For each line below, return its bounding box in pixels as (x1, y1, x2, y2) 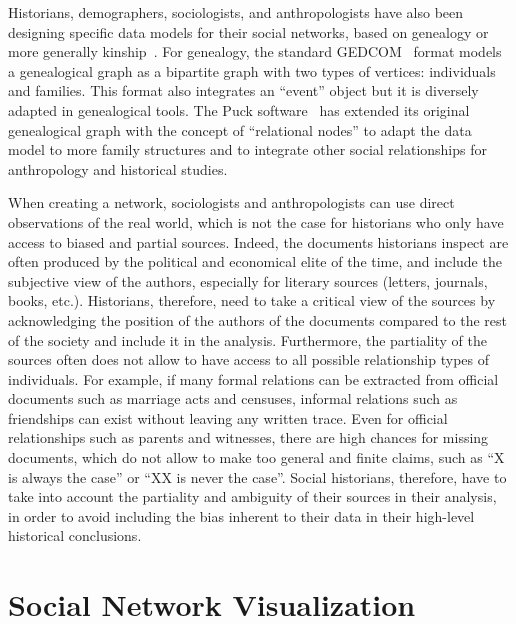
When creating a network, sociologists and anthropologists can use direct (8, 192, 455, 213)
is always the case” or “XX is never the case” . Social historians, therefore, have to (8, 466, 507, 487)
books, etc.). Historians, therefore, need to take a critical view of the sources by (8, 290, 496, 311)
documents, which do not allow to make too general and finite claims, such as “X (8, 447, 505, 468)
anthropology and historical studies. (8, 158, 228, 179)
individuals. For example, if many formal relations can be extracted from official (8, 368, 499, 389)
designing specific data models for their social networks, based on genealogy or (8, 21, 489, 42)
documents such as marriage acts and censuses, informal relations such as (8, 388, 458, 409)
